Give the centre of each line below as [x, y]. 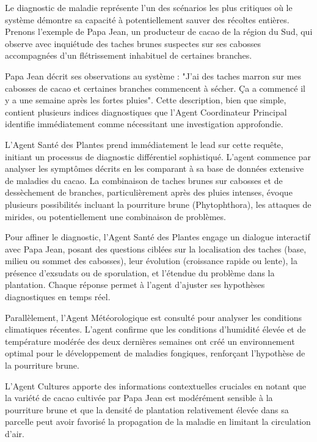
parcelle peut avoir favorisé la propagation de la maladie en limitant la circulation [158, 422]
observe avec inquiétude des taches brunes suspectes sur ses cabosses [133, 43]
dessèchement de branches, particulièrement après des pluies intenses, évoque [149, 192]
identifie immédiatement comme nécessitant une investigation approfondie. [144, 124]
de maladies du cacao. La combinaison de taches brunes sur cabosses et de [144, 180]
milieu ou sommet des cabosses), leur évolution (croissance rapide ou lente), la [151, 261]
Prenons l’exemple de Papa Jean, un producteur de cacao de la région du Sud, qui [159, 31]
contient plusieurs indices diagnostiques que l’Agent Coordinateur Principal [146, 112]
